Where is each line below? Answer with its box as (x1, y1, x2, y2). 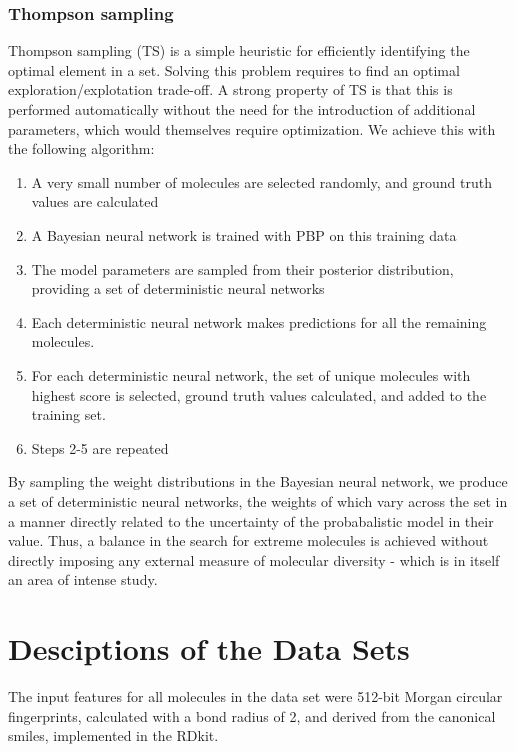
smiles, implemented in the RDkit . (8, 725, 219, 746)
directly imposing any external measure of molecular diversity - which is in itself (8, 549, 500, 570)
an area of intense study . (8, 569, 158, 590)
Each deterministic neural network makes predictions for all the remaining (31, 311, 487, 332)
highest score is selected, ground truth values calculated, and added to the (31, 384, 487, 405)
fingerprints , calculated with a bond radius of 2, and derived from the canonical (8, 705, 496, 726)
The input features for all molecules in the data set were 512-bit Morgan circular (8, 686, 503, 706)
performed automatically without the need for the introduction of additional (8, 99, 476, 119)
